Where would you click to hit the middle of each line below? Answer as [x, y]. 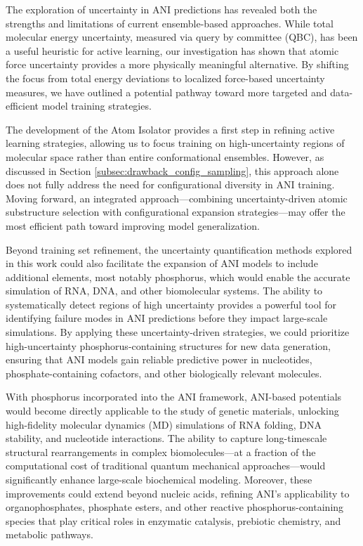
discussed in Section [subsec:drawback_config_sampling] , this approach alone [172, 170]
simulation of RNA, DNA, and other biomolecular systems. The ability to [164, 291]
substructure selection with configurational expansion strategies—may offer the [176, 212]
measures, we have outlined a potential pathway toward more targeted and [166, 92]
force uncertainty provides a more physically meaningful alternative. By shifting [177, 64]
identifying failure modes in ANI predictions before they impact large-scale [167, 318]
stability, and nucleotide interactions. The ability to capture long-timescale [166, 438]
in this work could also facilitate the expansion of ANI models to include [162, 263]
